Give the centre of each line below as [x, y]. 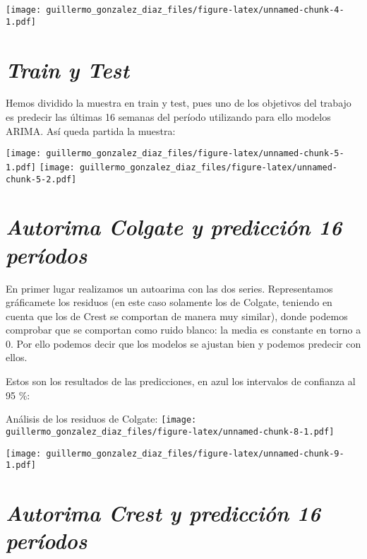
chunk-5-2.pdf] [41, 179]
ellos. [17, 357]
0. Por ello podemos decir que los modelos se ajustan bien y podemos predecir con [183, 343]
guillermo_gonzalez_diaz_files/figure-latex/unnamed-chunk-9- [195, 453]
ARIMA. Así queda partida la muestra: [91, 130]
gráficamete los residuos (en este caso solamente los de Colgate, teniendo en [169, 302]
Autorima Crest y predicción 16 [163, 513]
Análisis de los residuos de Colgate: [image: [101, 419]
